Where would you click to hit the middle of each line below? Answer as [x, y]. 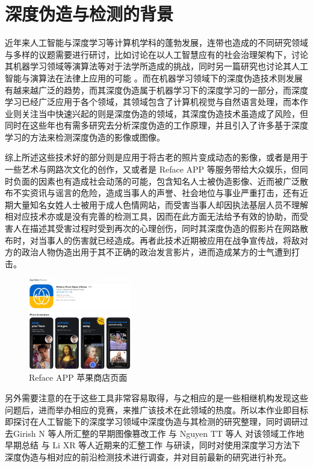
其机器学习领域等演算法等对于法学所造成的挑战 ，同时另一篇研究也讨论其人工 [156, 66]
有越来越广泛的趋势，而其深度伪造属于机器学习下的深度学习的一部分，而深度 [156, 90]
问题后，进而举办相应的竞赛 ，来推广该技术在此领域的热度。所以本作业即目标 [156, 409]
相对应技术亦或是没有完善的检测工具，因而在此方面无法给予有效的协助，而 [152, 216]
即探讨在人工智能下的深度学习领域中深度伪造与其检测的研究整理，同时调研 [152, 421]
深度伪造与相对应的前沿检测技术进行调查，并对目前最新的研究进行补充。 [148, 456]
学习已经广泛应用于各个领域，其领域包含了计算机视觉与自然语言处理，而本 [152, 102]
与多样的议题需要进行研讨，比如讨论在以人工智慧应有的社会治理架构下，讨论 [156, 54]
